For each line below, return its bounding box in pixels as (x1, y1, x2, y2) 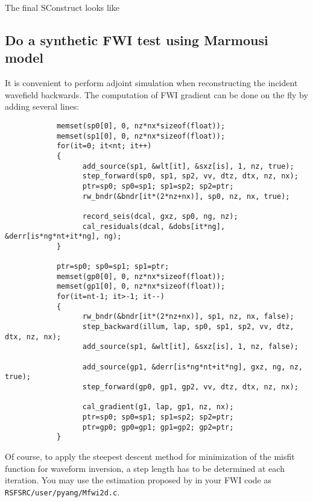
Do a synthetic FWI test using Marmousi (5, 30, 268, 49)
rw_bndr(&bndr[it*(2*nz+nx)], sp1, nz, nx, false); (82, 312, 294, 321)
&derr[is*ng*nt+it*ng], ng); (5, 232, 122, 241)
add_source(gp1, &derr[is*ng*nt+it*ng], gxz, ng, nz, (82, 362, 303, 371)
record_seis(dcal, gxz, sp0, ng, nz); (82, 212, 238, 221)
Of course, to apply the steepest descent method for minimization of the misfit (5, 450, 295, 462)
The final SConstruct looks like (5, 1, 119, 13)
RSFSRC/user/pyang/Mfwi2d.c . (5, 485, 120, 498)
